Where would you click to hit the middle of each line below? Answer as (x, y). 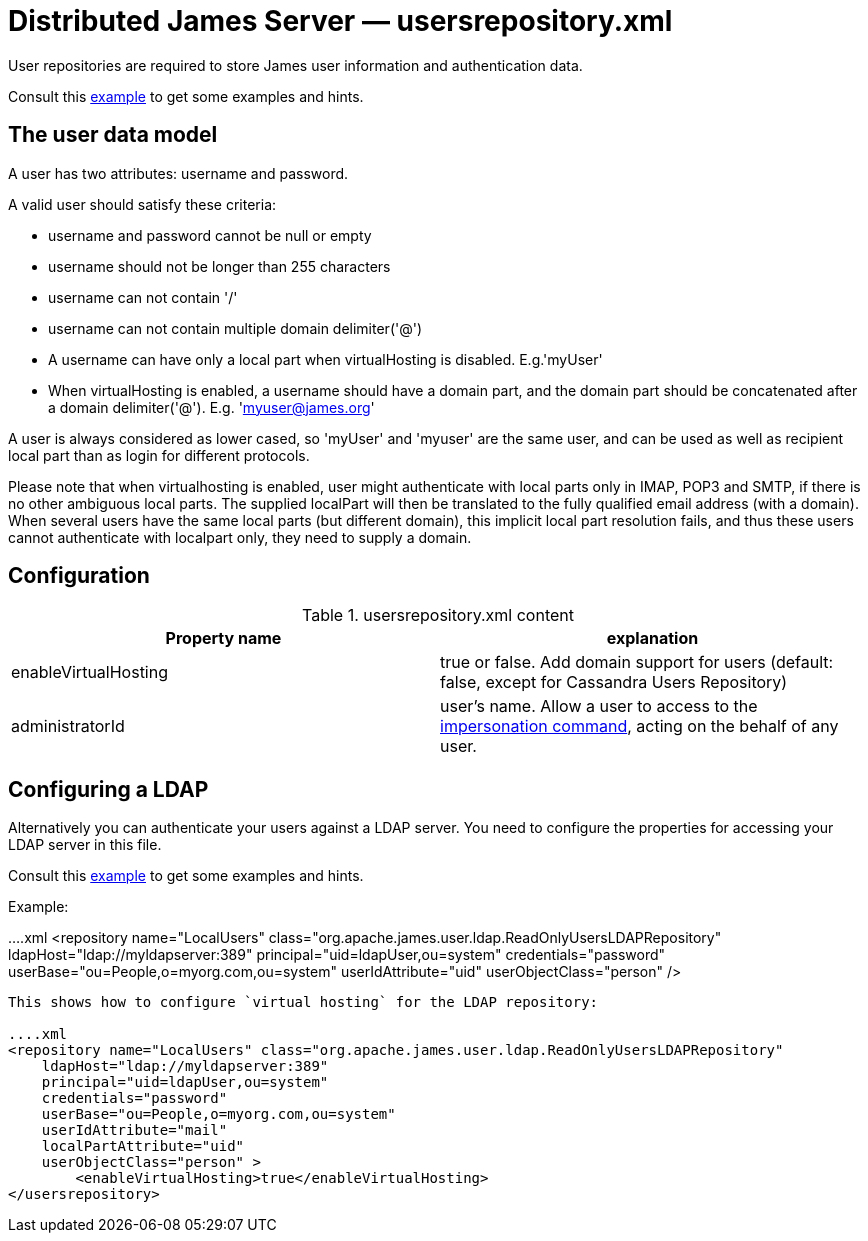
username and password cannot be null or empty (210, 235)
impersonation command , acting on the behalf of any (639, 726)
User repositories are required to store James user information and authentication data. (295, 65)
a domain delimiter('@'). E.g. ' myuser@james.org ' (211, 407)
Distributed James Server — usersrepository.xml (340, 21)
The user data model (113, 135)
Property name (223, 638)
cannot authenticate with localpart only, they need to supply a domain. (240, 537)
